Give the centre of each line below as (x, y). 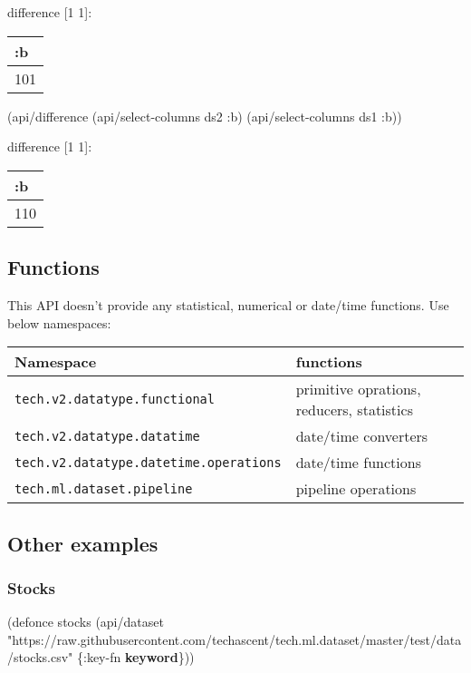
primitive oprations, (358, 389)
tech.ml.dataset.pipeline (104, 488)
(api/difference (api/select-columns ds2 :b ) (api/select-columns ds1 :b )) (205, 116)
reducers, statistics (354, 410)
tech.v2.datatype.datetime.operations (148, 462)
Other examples (83, 543)
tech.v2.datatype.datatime (107, 436)
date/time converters (362, 436)
